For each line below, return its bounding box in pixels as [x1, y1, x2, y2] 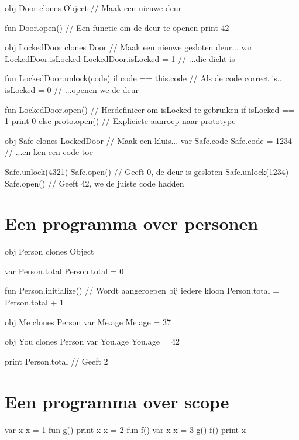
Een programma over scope [5, 389, 229, 413]
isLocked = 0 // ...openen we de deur [5, 83, 139, 95]
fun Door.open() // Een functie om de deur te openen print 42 [5, 21, 229, 33]
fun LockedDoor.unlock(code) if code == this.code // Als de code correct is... [5, 72, 284, 84]
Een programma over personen [5, 211, 259, 235]
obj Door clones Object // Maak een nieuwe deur [5, 2, 182, 13]
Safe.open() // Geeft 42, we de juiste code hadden [5, 177, 184, 189]
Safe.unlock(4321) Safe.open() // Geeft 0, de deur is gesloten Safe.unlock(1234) [5, 165, 289, 177]
